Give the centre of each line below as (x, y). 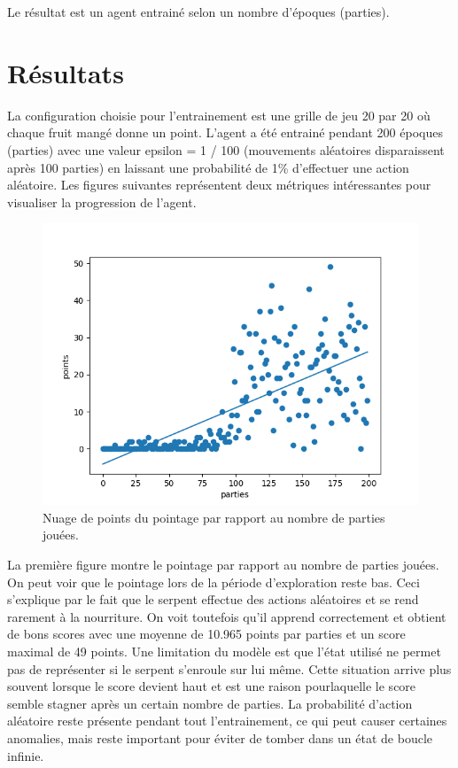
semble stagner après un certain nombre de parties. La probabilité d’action (210, 703)
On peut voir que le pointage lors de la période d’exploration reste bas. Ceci (213, 582)
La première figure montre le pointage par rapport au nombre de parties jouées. (223, 565)
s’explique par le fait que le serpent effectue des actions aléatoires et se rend (213, 599)
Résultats (66, 72)
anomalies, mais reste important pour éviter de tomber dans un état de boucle (220, 738)
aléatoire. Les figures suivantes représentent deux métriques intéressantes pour (219, 185)
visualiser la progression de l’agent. (102, 202)
